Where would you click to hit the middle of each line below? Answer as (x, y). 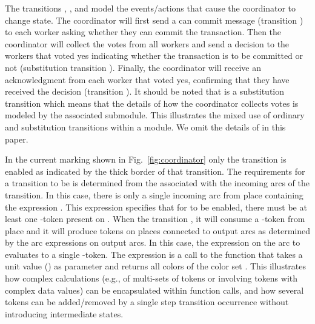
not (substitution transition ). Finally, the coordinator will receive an (133, 67)
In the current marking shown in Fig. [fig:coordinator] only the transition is (146, 159)
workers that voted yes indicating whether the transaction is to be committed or (154, 56)
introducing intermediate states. (64, 313)
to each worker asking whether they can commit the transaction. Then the (143, 32)
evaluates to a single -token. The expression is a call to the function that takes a (154, 254)
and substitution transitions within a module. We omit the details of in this (145, 127)
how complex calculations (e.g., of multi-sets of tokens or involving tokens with (151, 278)
